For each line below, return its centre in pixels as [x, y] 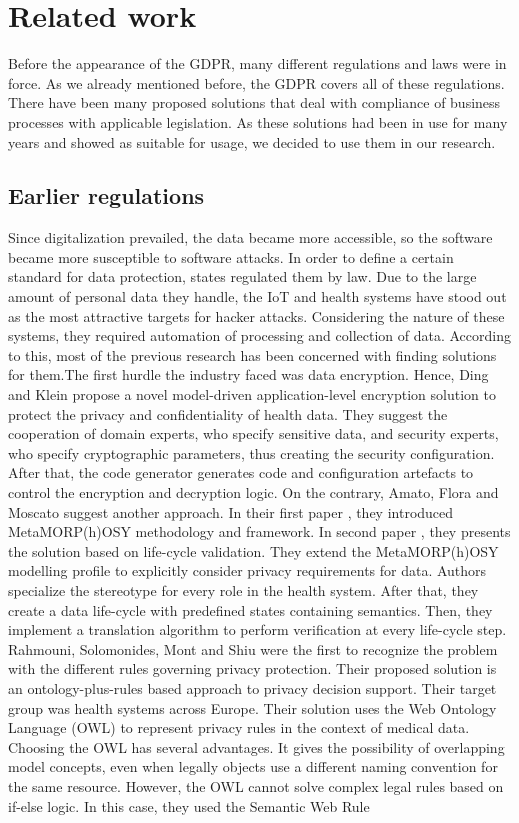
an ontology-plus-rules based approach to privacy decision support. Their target [252, 687]
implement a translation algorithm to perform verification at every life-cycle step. [257, 629]
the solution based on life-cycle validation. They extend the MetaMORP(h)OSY [253, 550]
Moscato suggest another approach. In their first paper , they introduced [231, 511]
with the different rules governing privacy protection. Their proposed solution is [252, 668]
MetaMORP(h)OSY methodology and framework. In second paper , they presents [259, 531]
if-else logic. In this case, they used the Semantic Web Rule [189, 805]
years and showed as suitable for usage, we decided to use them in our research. [252, 141]
